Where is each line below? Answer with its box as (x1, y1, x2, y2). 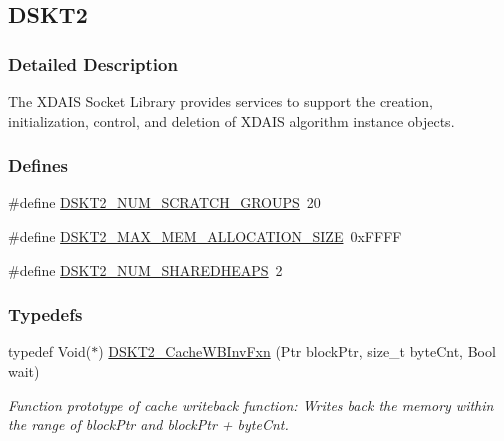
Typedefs (8, 302, 83, 327)
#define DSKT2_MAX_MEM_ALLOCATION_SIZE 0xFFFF (8, 226, 402, 246)
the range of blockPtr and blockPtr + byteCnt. (8, 414, 289, 435)
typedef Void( (8, 341, 92, 362)
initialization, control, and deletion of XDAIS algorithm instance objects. (8, 110, 455, 131)
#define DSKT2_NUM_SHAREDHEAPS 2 (8, 259, 283, 280)
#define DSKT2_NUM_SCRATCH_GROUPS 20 (8, 192, 321, 213)
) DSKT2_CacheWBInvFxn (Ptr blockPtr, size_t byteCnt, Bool (98, 341, 496, 362)
